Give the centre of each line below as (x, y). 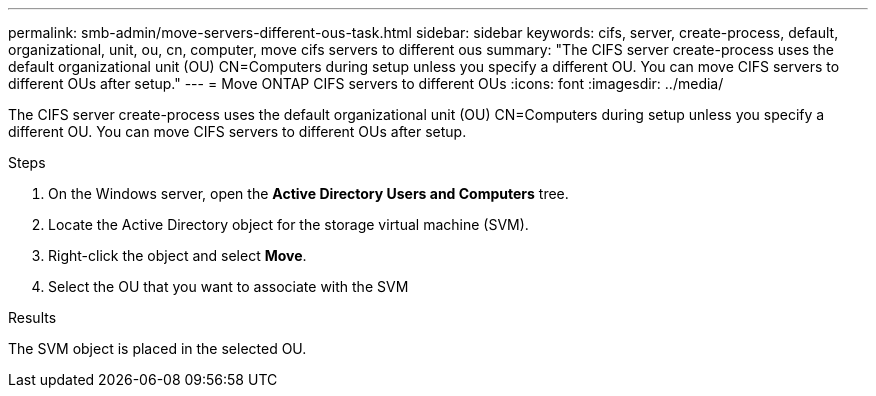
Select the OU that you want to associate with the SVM (228, 286)
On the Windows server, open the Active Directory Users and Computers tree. (308, 193)
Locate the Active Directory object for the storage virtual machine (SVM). (288, 224)
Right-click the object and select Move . (177, 255)
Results (32, 317)
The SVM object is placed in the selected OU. (157, 348)
